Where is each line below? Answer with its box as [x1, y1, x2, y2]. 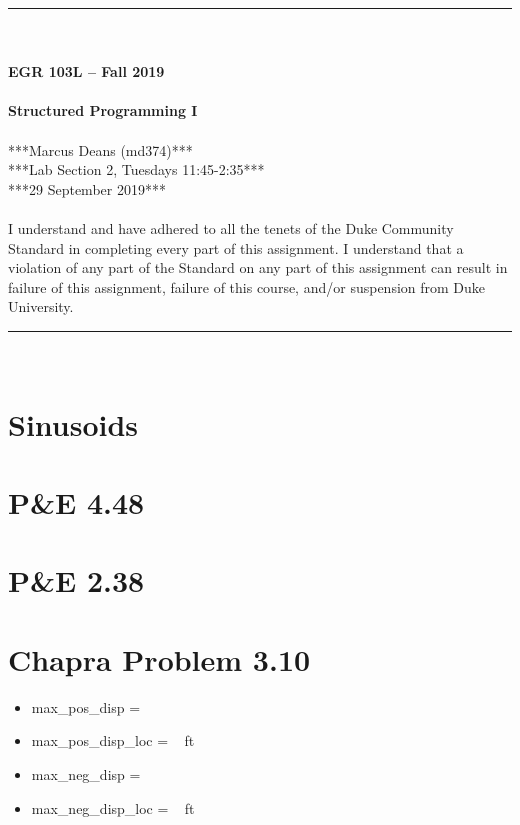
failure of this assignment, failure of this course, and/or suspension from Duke [8, 276, 486, 297]
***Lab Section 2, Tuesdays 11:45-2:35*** [8, 159, 265, 180]
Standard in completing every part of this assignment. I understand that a [8, 237, 464, 258]
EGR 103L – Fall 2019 [8, 61, 165, 82]
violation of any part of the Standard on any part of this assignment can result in [8, 257, 508, 278]
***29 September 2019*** [8, 178, 166, 199]
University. [8, 296, 74, 317]
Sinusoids [8, 403, 139, 444]
